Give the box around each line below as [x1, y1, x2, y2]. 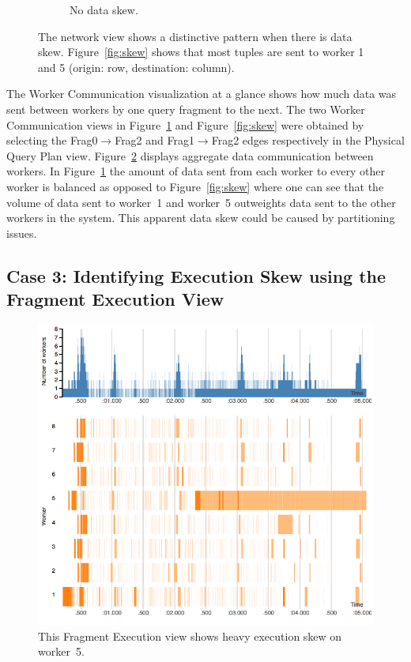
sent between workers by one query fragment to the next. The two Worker [6, 100, 365, 117]
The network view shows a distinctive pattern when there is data [38, 28, 353, 44]
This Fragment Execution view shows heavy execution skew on [38, 627, 342, 644]
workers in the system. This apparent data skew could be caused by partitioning [6, 209, 395, 226]
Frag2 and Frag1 [115, 132, 194, 149]
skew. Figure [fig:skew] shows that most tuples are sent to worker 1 [38, 43, 364, 60]
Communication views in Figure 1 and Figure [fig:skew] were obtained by [6, 116, 364, 133]
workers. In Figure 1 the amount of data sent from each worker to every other [6, 163, 385, 179]
